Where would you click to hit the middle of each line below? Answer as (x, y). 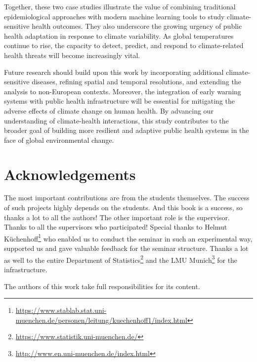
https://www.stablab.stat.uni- (61, 310)
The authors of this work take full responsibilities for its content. (102, 286)
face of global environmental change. (59, 140)
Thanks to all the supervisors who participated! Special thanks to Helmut (116, 227)
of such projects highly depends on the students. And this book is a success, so (123, 208)
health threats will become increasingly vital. (72, 55)
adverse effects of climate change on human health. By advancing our (109, 110)
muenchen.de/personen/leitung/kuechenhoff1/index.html (101, 320)
